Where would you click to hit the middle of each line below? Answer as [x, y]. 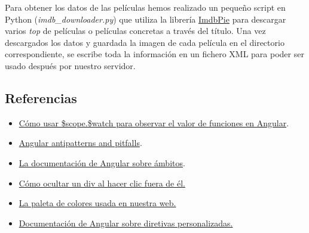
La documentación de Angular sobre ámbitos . [102, 162]
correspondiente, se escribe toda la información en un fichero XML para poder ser [154, 54]
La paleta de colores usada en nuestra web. [97, 203]
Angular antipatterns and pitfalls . [80, 143]
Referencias [41, 97]
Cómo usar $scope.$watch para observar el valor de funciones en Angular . [154, 122]
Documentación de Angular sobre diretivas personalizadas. [126, 223]
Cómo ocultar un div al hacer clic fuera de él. [102, 183]
